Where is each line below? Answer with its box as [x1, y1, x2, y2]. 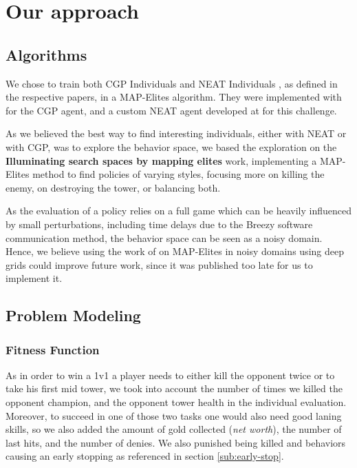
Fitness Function [6, 340, 100, 358]
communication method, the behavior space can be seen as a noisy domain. [6, 230, 323, 245]
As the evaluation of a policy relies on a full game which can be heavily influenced [6, 203, 352, 218]
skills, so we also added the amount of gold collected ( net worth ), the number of [6, 422, 342, 436]
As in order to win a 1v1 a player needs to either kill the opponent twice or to [6, 367, 335, 382]
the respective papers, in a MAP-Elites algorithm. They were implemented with [6, 90, 342, 104]
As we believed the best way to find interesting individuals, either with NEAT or [6, 126, 347, 141]
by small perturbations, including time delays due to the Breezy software [6, 216, 313, 231]
